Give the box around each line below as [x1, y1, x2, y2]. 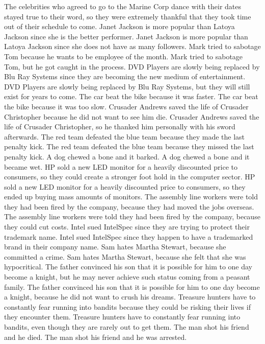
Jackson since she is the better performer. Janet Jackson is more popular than [4, 31, 248, 41]
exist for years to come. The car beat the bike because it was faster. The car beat [4, 91, 258, 102]
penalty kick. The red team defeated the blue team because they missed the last [4, 141, 254, 152]
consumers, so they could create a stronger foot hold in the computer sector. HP [4, 171, 255, 182]
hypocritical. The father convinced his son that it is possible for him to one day [4, 261, 253, 272]
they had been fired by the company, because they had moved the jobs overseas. [4, 201, 254, 212]
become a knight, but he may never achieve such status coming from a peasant [4, 271, 250, 282]
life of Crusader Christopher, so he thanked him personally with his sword [4, 121, 235, 132]
